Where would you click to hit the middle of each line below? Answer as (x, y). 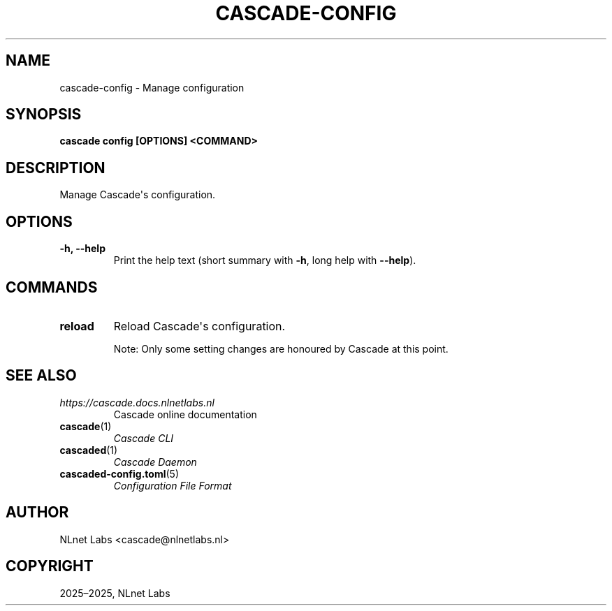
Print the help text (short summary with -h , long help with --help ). (265, 260)
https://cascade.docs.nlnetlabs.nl (137, 402)
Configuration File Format (173, 485)
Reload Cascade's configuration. (199, 326)
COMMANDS (52, 287)
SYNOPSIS (44, 115)
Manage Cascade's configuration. (138, 195)
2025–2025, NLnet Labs (115, 593)
